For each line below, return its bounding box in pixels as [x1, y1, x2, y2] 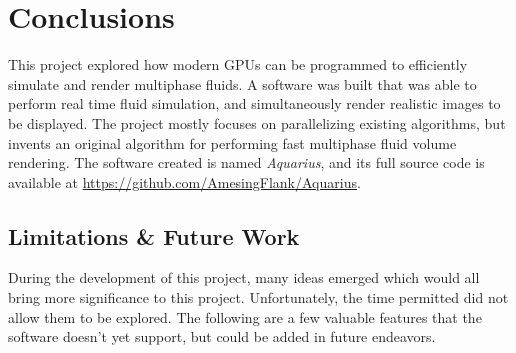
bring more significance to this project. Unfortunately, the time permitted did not [8, 287, 509, 308]
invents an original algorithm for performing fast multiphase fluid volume [8, 132, 457, 153]
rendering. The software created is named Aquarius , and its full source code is [8, 152, 485, 173]
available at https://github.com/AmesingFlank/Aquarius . [8, 171, 361, 192]
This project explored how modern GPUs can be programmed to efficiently [8, 54, 468, 75]
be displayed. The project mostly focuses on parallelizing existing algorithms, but [8, 112, 506, 133]
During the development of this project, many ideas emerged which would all [8, 267, 480, 288]
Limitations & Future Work [8, 220, 300, 251]
